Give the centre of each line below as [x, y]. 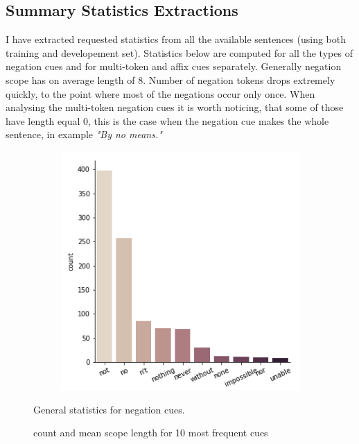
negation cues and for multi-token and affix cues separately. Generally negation [174, 66]
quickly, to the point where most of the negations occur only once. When [160, 93]
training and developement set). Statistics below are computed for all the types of [179, 52]
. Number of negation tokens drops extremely [239, 79]
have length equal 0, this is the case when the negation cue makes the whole [167, 120]
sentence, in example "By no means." [84, 134]
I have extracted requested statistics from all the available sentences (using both [176, 39]
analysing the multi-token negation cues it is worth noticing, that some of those [175, 107]
